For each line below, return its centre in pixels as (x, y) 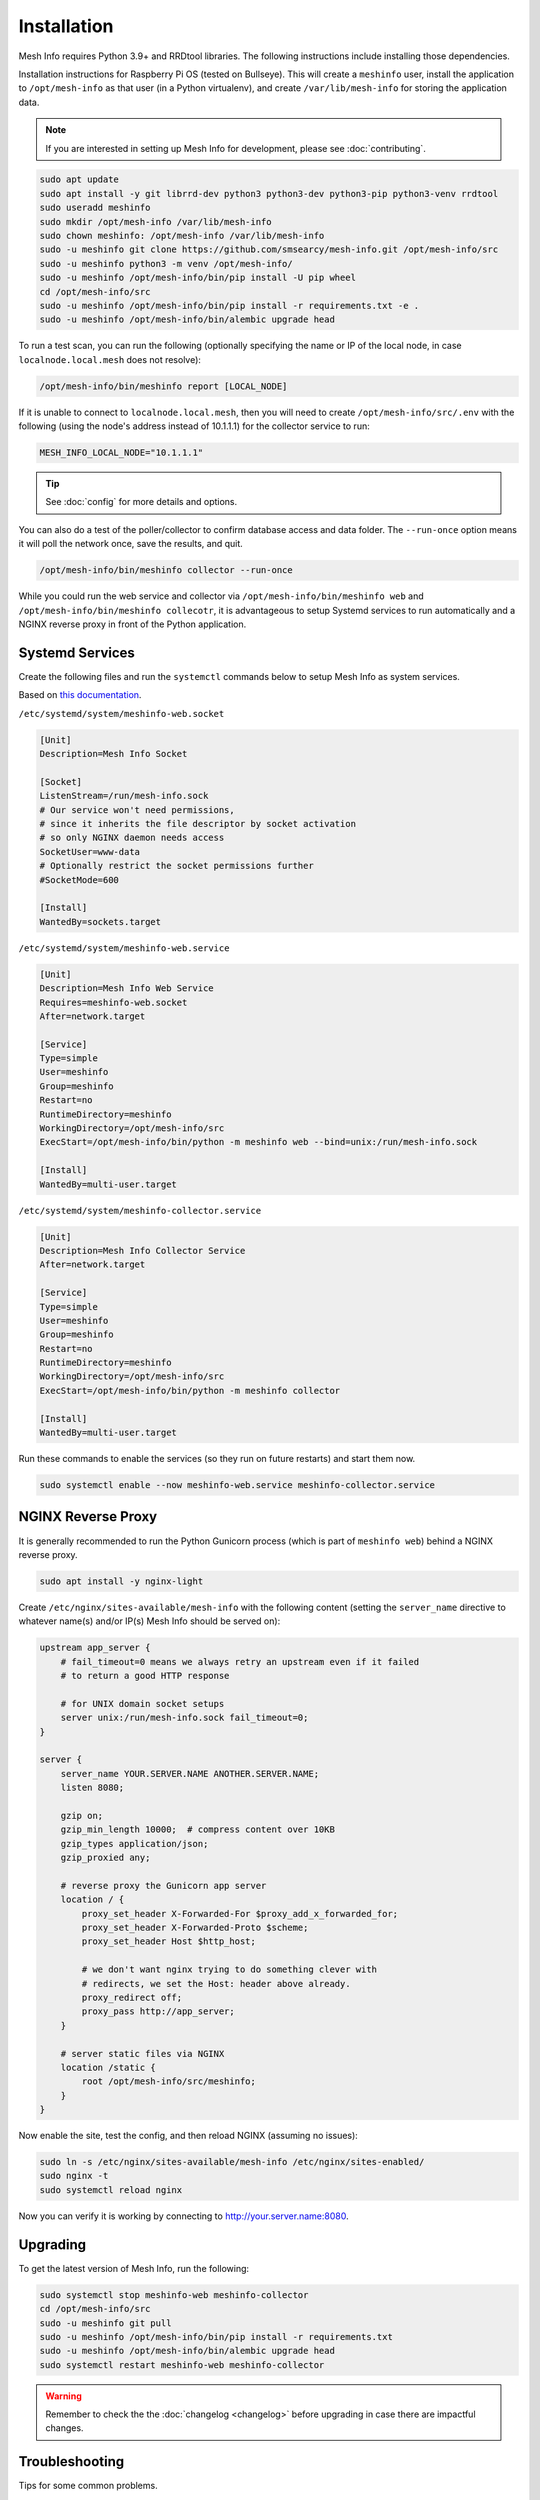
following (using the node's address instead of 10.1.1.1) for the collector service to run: (194, 426)
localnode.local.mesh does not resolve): (110, 359)
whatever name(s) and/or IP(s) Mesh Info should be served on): (149, 1621)
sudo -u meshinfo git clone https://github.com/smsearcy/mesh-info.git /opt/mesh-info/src (269, 249)
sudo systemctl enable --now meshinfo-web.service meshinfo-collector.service (237, 1485)
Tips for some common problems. (88, 2486)
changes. (64, 2428)
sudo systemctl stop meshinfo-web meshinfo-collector (174, 2294)
